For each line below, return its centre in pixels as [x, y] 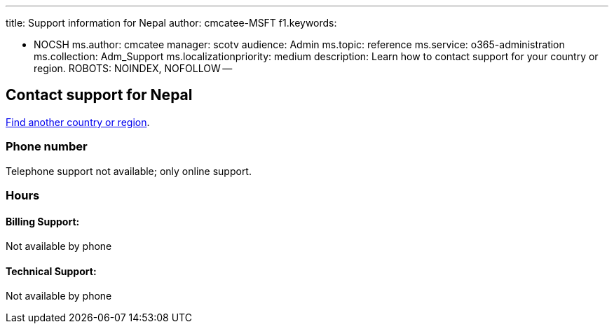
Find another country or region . [78, 122]
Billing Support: [43, 221]
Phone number [47, 147]
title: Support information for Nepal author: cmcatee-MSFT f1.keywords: [171, 23]
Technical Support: [51, 271]
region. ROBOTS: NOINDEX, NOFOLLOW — [133, 68]
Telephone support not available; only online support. [129, 171]
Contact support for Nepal [99, 95]
